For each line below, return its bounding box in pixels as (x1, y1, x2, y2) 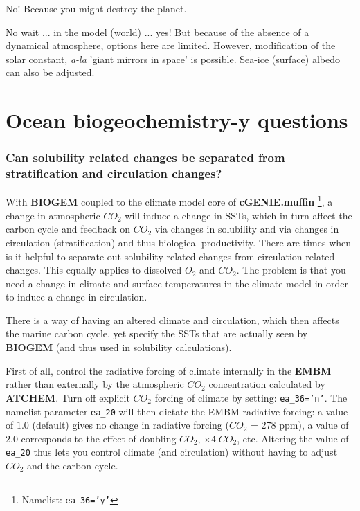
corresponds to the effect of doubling (21, 431, 177, 445)
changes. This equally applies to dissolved (6, 262, 182, 277)
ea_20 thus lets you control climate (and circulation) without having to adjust (6, 445, 338, 459)
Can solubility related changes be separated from (6, 149, 285, 166)
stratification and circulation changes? (6, 165, 222, 182)
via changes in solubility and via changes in (154, 222, 339, 236)
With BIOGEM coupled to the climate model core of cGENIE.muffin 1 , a (6, 192, 333, 209)
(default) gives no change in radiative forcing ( (32, 418, 229, 432)
